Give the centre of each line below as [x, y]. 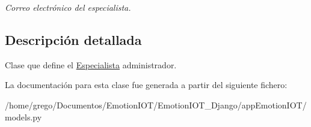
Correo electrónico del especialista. [68, 7]
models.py [23, 117]
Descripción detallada [73, 39]
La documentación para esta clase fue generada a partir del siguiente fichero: [146, 85]
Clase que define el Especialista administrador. [91, 64]
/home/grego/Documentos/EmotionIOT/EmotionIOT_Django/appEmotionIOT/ [156, 105]
